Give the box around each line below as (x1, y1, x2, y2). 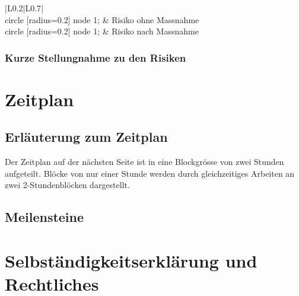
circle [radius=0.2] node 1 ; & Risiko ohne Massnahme (5, 13, 199, 26)
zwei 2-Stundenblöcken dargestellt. (5, 179, 130, 191)
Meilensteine (5, 208, 84, 226)
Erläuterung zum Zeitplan (5, 128, 168, 146)
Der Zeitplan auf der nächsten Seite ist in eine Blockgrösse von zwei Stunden (5, 155, 284, 168)
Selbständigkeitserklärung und (5, 248, 257, 272)
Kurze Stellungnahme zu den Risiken (5, 50, 186, 65)
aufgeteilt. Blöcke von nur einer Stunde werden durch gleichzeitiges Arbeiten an (5, 167, 295, 179)
